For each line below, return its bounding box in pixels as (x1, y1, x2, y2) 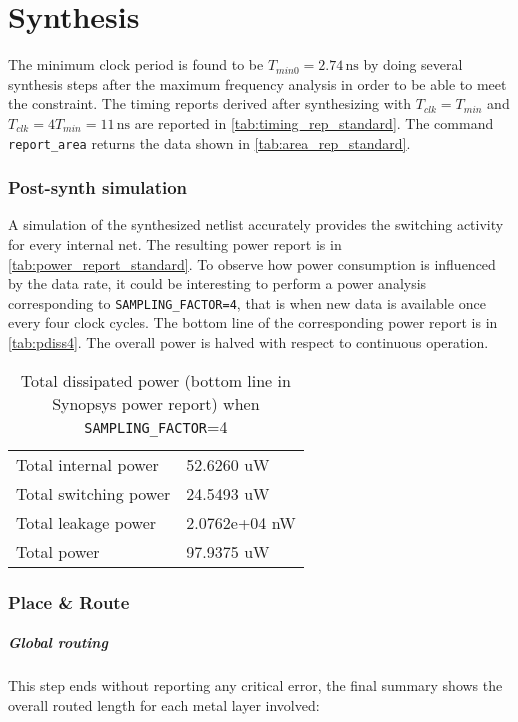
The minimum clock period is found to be (8, 54, 264, 75)
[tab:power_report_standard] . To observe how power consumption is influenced (8, 253, 496, 274)
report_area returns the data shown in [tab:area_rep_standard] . (8, 132, 411, 153)
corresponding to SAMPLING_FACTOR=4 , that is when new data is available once (8, 292, 486, 313)
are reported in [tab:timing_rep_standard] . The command (134, 112, 494, 133)
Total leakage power (16, 510, 157, 534)
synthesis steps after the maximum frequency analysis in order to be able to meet (8, 73, 507, 94)
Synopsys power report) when (52, 391, 260, 415)
